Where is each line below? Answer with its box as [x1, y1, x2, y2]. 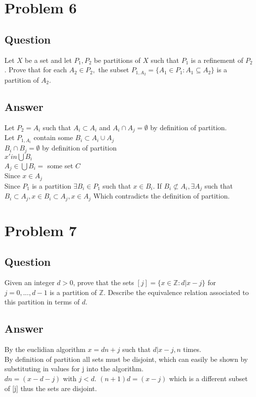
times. [183, 344, 201, 354]
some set [47, 160, 73, 170]
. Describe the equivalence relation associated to [104, 287, 249, 297]
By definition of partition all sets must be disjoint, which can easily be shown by [4, 353, 248, 364]
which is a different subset [169, 373, 248, 383]
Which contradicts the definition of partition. [93, 191, 230, 201]
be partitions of [94, 54, 141, 65]
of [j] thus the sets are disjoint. [4, 383, 97, 393]
